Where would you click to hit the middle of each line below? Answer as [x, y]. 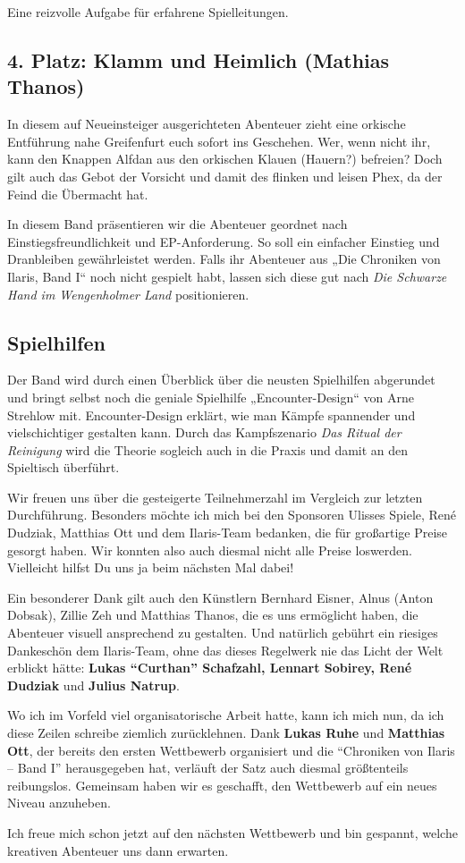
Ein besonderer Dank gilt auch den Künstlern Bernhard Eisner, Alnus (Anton [220, 597]
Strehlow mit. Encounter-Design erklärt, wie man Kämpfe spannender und [211, 415]
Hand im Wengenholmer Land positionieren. [128, 294]
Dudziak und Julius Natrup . [93, 685]
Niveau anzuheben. [59, 803]
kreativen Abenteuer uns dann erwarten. [118, 850]
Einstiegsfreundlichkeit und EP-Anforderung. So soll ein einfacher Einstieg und [224, 241]
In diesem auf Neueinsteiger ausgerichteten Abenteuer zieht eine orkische [207, 124]
